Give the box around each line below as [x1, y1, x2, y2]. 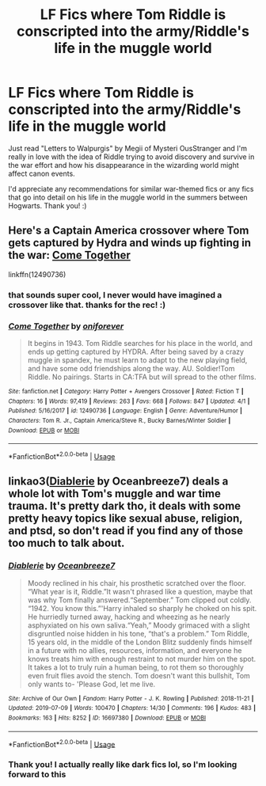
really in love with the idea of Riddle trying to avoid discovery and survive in [8, 152, 255, 161]
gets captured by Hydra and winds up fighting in [8, 236, 252, 250]
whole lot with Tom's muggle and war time [8, 487, 222, 500]
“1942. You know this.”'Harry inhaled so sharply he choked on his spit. [27, 603, 257, 613]
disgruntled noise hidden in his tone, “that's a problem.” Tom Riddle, [27, 628, 249, 638]
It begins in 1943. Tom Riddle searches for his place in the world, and [27, 338, 253, 347]
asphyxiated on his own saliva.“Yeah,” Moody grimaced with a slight [27, 620, 251, 630]
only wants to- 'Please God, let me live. [27, 679, 156, 689]
